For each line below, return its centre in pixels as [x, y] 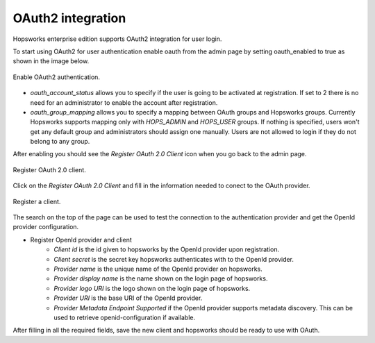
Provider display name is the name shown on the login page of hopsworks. [161, 278]
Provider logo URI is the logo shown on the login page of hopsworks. [152, 288]
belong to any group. [60, 142]
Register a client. [37, 201]
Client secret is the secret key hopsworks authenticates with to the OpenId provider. [174, 259]
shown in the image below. [51, 61]
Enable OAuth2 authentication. [57, 77]
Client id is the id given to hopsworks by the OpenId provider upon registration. [167, 249]
